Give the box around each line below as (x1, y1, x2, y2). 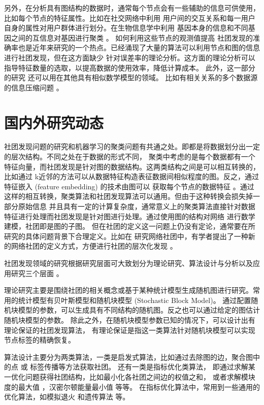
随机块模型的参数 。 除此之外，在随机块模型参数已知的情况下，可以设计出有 (4, 314, 255, 325)
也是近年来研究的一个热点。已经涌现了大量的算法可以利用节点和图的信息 (18, 42, 260, 53)
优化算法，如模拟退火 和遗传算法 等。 (4, 391, 130, 402)
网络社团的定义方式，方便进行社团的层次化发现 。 (11, 241, 177, 251)
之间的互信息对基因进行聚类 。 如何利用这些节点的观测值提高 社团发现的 (11, 32, 253, 43)
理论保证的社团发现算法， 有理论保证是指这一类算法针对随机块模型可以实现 (4, 324, 255, 335)
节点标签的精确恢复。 (4, 334, 75, 345)
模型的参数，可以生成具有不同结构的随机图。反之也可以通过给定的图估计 (18, 305, 260, 315)
